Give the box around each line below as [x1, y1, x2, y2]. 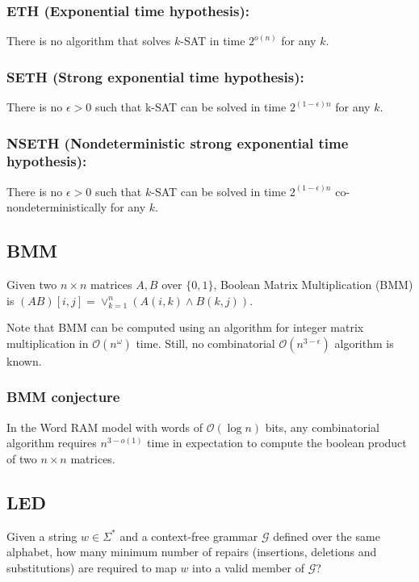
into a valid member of [192, 559, 304, 576]
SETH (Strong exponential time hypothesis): [6, 66, 304, 86]
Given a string [6, 527, 78, 544]
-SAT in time [180, 32, 245, 49]
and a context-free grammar [119, 527, 258, 544]
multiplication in [6, 334, 89, 351]
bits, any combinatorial [265, 418, 379, 435]
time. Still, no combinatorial [136, 334, 275, 351]
